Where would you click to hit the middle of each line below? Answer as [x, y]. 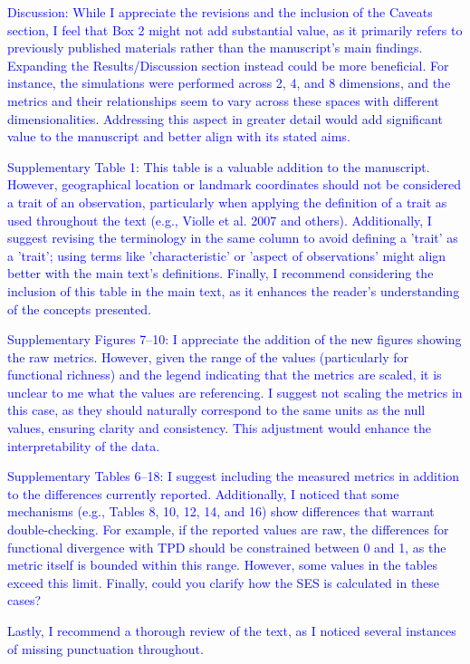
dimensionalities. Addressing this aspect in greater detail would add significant [225, 118]
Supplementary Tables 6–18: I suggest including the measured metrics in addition [234, 476]
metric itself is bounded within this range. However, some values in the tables [222, 565]
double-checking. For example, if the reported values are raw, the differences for [228, 529]
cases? [24, 600]
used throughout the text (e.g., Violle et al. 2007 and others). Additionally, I [220, 220]
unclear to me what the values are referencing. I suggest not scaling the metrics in [235, 392]
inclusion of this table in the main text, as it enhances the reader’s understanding [234, 290]
